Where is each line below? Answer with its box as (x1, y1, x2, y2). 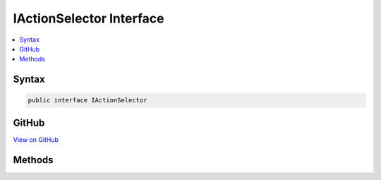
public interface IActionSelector (28, 96, 147, 104)
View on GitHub (13, 135, 59, 144)
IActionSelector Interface (13, 11, 164, 26)
